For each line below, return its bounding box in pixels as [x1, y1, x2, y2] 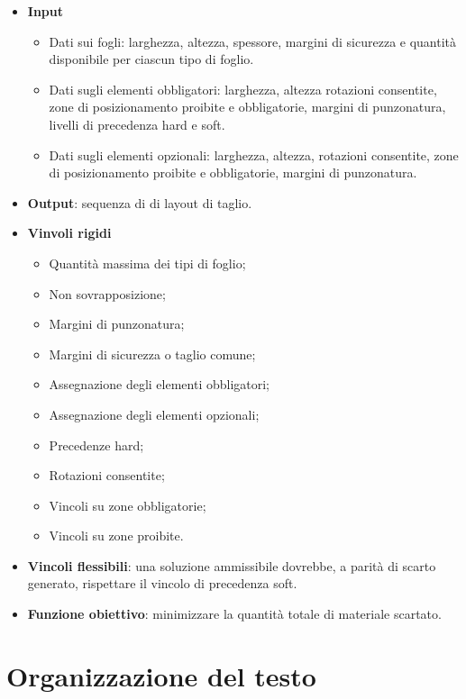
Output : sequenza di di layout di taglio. [27, 193, 252, 212]
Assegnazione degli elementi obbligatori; [49, 375, 270, 394]
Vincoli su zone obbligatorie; [49, 495, 206, 514]
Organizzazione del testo [6, 657, 316, 694]
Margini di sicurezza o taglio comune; [49, 344, 256, 363]
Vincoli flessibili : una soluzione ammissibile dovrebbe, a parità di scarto [27, 556, 436, 575]
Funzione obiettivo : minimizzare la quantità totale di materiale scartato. [27, 604, 442, 623]
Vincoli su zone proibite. [49, 526, 184, 545]
